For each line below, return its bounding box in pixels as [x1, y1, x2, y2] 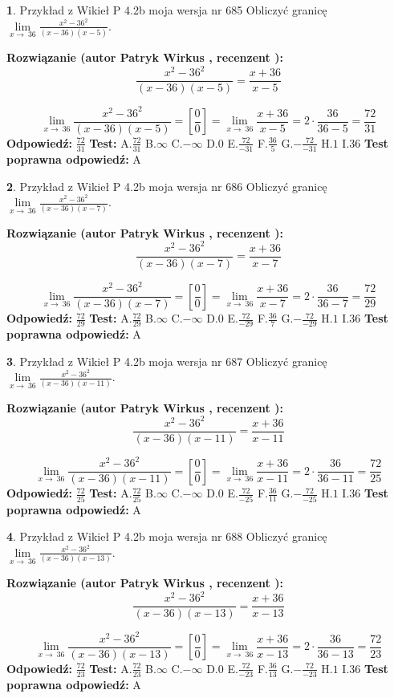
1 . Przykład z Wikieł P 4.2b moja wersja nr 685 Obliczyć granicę [6, 2, 327, 18]
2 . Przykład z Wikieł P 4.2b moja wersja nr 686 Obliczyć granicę [6, 177, 327, 194]
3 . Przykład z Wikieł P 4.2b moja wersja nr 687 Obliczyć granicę [6, 352, 327, 369]
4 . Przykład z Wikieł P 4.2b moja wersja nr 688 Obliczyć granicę [6, 528, 327, 545]
